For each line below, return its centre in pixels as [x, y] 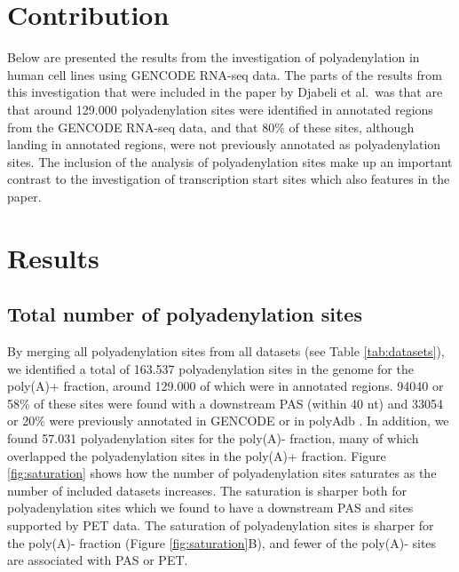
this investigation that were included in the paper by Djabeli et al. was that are [225, 92]
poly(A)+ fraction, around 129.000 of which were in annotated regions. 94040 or [226, 386]
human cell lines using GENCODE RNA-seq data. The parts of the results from [225, 74]
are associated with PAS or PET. [98, 560]
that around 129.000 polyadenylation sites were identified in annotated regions [220, 109]
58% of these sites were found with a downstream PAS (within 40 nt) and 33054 [225, 403]
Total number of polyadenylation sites [185, 314]
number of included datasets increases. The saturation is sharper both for [207, 490]
